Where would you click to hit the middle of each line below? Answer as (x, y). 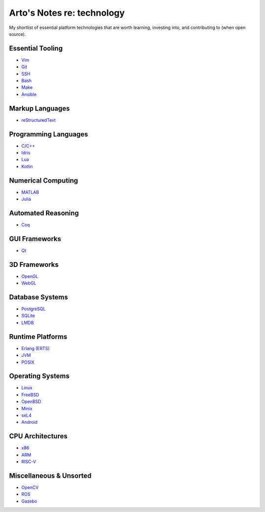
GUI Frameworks (35, 239)
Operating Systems (39, 376)
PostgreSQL (34, 309)
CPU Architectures (38, 436)
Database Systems (39, 297)
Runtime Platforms (38, 337)
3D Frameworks (34, 264)
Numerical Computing (44, 180)
